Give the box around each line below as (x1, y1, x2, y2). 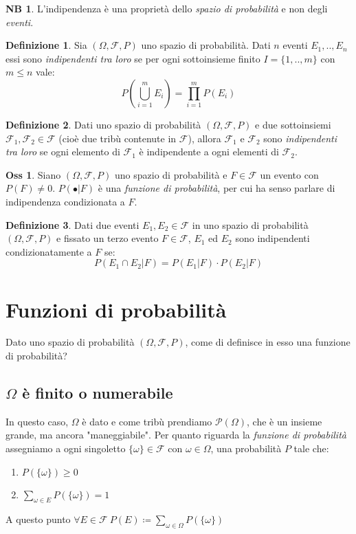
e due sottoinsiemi (255, 117, 331, 131)
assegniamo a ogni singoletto (5, 441, 126, 456)
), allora (188, 131, 221, 145)
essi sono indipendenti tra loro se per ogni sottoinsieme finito (5, 51, 260, 65)
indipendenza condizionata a (5, 194, 125, 208)
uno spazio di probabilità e (114, 167, 227, 181)
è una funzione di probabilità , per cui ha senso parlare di (98, 181, 335, 195)
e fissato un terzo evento (56, 231, 159, 245)
